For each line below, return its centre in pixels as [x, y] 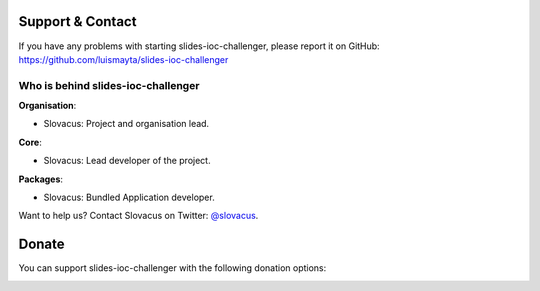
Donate [41, 244]
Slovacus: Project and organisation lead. [126, 124]
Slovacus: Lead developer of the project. [127, 161]
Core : [30, 142]
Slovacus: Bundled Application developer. [129, 197]
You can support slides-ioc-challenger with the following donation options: [172, 268]
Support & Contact [77, 21]
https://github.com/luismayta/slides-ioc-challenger [123, 59]
